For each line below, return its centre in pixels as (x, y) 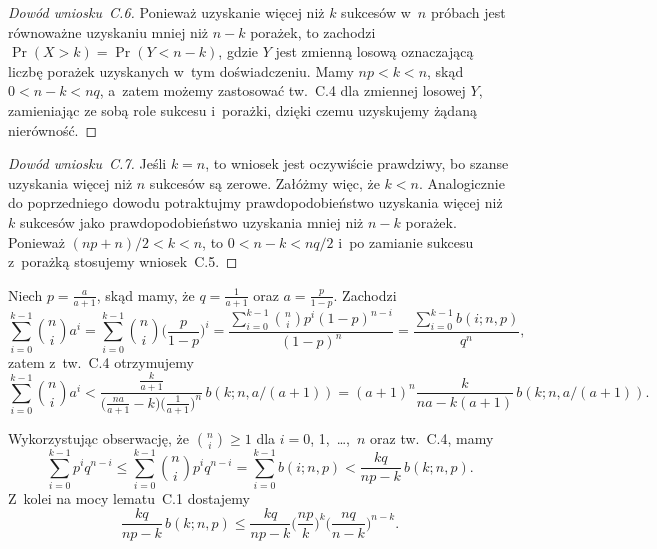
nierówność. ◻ (53, 129)
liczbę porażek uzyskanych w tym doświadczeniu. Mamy (181, 70)
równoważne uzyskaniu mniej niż (108, 31)
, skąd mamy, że (145, 294)
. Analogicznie (461, 182)
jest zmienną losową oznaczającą (374, 51)
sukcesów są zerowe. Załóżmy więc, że (264, 182)
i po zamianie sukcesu (406, 241)
